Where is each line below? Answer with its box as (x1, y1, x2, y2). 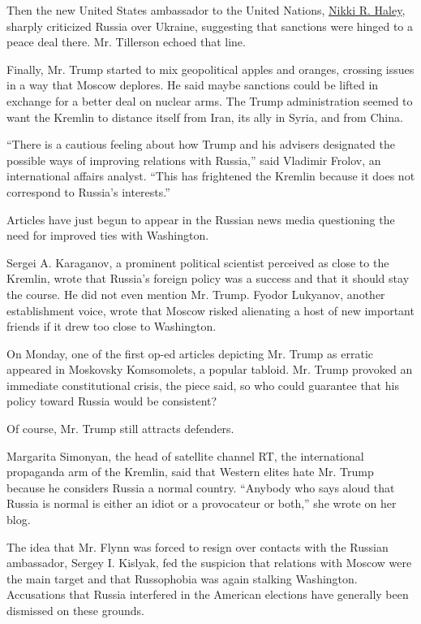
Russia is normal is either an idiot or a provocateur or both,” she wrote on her (6, 495, 397, 512)
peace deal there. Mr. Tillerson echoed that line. (6, 33, 246, 50)
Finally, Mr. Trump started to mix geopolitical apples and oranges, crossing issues (6, 60, 415, 77)
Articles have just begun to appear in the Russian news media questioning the (6, 210, 395, 227)
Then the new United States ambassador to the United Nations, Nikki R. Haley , (6, 2, 406, 18)
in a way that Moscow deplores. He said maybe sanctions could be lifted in (6, 76, 379, 93)
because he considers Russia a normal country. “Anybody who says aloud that (6, 479, 395, 496)
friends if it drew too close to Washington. (6, 318, 217, 335)
